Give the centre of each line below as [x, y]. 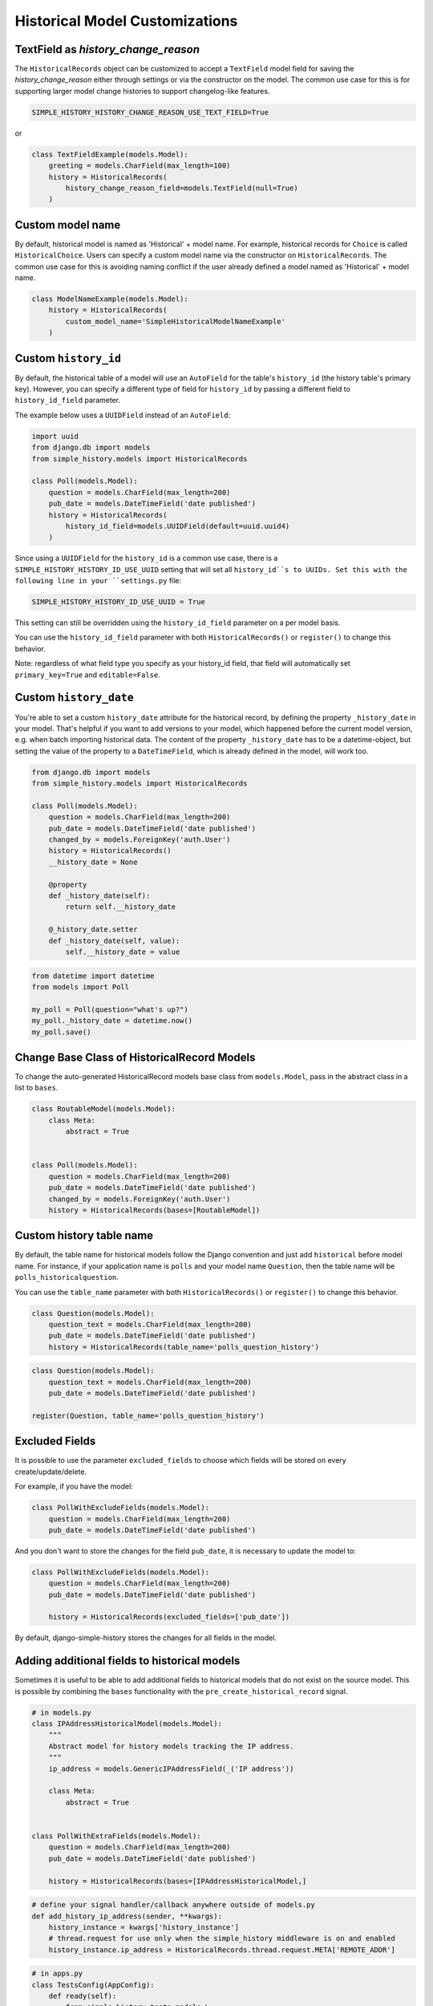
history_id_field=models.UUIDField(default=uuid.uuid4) [178, 526]
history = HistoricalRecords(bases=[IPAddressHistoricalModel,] [178, 1881]
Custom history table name [84, 1236]
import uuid [55, 436]
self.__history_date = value [123, 952]
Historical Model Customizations [126, 21]
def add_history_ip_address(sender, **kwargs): [127, 1916]
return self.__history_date [121, 907]
